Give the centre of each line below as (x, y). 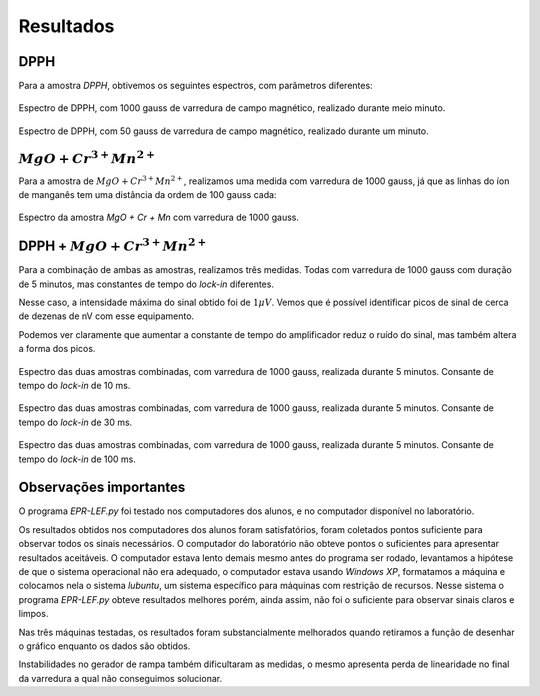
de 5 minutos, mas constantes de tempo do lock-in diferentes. (146, 284)
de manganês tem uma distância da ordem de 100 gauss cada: (147, 194)
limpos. (33, 614)
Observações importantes (102, 487)
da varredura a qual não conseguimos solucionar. (120, 678)
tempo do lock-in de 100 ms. (77, 459)
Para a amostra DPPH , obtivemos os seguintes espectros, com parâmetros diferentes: (196, 86)
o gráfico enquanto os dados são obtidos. (104, 646)
